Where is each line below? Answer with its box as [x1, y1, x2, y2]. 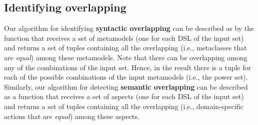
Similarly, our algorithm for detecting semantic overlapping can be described [4, 81, 248, 92]
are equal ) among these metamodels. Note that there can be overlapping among [4, 52, 247, 62]
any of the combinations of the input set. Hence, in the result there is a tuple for [4, 62, 251, 72]
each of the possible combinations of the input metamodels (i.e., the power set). [4, 72, 248, 82]
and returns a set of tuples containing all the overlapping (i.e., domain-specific [4, 101, 243, 111]
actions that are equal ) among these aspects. [4, 111, 139, 121]
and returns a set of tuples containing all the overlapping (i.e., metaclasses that [4, 42, 247, 53]
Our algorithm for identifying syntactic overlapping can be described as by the [4, 23, 254, 33]
